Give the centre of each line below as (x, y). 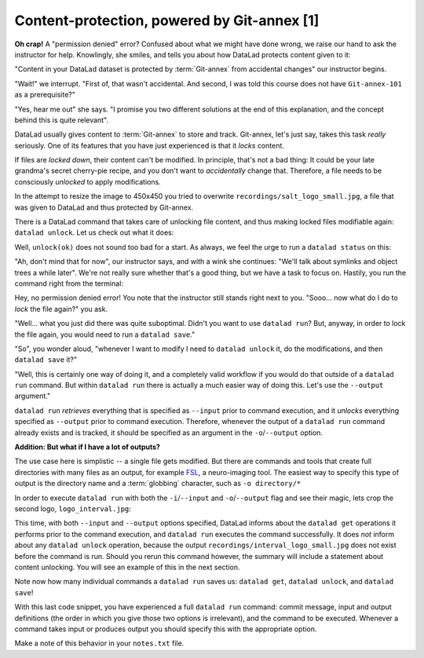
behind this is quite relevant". (62, 120)
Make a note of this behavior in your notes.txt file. (99, 643)
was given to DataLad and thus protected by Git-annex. (104, 207)
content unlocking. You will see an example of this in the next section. (127, 567)
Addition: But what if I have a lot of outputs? (88, 447)
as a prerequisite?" (45, 95)
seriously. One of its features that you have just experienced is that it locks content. (149, 145)
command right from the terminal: (69, 283)
